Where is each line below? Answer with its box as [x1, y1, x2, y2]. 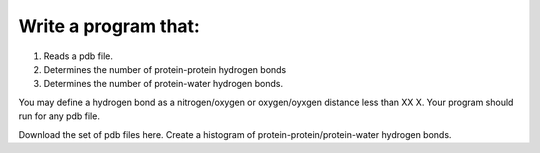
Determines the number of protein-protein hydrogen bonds [43, 63, 287, 75]
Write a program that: [18, 15, 200, 37]
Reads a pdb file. [43, 50, 114, 62]
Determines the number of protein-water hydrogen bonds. [43, 78, 284, 90]
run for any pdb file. [18, 110, 100, 122]
